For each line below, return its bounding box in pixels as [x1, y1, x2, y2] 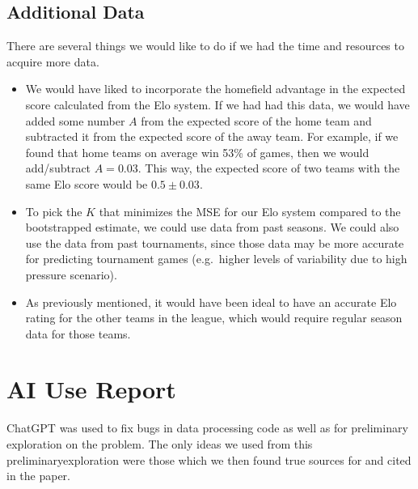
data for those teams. [25, 325, 131, 342]
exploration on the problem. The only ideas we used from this [6, 436, 313, 453]
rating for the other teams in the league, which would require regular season [25, 309, 403, 326]
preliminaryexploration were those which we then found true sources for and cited [6, 451, 412, 468]
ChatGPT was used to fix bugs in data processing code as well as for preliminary [6, 419, 408, 436]
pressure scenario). [25, 266, 117, 283]
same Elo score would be [25, 175, 148, 192]
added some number [25, 112, 125, 129]
